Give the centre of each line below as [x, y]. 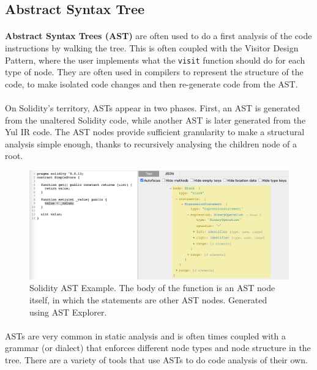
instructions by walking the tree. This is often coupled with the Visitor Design [152, 47]
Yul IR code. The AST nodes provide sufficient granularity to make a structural [155, 132]
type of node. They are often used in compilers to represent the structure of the [154, 72]
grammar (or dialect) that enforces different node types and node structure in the [158, 348]
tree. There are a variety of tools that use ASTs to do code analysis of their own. [156, 359]
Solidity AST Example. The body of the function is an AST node [152, 288]
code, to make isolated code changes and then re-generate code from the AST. [151, 83]
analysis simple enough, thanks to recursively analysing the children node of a [151, 143]
